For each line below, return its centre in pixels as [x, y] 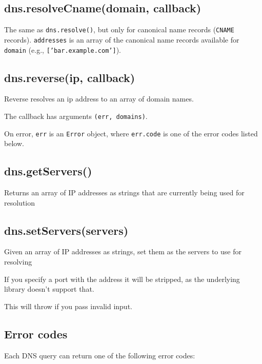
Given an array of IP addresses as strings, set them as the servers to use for [123, 251]
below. [14, 143]
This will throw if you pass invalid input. [68, 306]
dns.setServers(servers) [66, 230]
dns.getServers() [48, 171]
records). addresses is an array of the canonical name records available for [122, 39]
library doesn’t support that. [49, 289]
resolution [20, 202]
